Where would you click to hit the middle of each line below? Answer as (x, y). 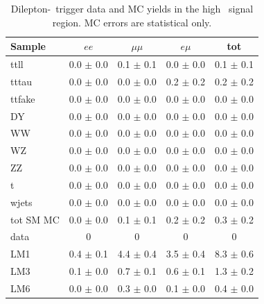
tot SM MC (35, 219)
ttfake (23, 98)
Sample (28, 46)
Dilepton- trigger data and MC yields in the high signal (132, 8)
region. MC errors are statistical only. (132, 22)
